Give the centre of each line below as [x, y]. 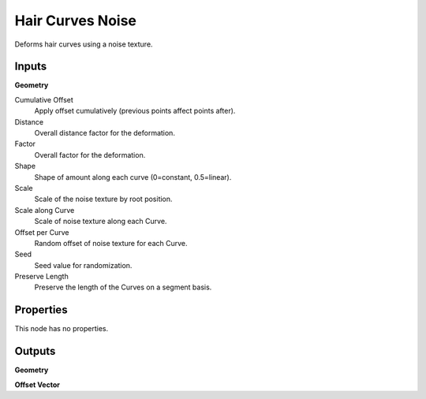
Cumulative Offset [44, 99]
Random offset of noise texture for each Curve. [111, 243]
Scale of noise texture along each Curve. [101, 222]
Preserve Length [41, 277]
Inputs [31, 67]
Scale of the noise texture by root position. [103, 199]
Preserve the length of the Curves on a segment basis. [123, 287]
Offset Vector [37, 384]
